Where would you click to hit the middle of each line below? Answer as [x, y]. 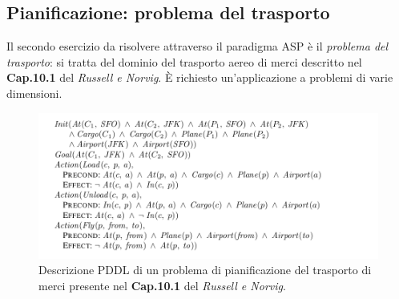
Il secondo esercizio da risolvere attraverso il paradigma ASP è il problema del [197, 46]
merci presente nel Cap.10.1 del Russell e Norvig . [162, 285]
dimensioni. [34, 93]
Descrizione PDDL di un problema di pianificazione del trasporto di [205, 270]
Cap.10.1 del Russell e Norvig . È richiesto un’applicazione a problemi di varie [200, 77]
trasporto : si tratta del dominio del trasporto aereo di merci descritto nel [184, 61]
